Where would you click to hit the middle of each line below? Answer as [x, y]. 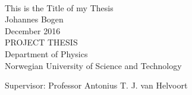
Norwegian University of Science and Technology [93, 65]
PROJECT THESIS [41, 42]
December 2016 [33, 30]
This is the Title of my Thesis [59, 7]
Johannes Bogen [34, 19]
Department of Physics [46, 53]
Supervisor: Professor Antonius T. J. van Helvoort [96, 85]
